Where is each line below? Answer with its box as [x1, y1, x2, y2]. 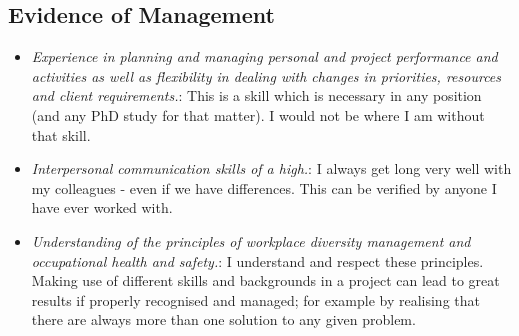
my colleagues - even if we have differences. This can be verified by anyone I [31, 177, 497, 198]
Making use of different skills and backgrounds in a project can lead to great [31, 270, 500, 291]
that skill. [31, 124, 91, 145]
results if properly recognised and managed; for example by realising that [31, 289, 480, 310]
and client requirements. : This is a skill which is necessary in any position [31, 85, 482, 106]
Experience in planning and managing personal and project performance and [31, 46, 498, 67]
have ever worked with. [31, 197, 173, 218]
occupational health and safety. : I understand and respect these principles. [31, 250, 484, 271]
